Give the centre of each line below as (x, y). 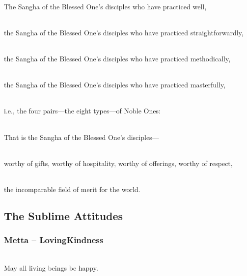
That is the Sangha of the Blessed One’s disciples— (82, 137)
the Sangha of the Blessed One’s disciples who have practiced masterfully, (115, 85)
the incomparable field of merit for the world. (72, 189)
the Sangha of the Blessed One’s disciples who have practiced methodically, (117, 58)
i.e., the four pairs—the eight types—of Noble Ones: (82, 111)
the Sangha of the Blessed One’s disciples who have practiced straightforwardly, (124, 32)
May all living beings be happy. (51, 268)
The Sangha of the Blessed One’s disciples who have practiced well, (105, 6)
